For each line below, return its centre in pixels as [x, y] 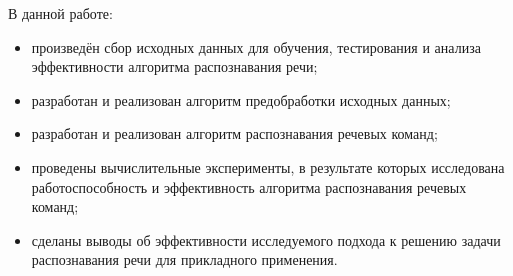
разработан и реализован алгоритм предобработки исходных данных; [241, 99]
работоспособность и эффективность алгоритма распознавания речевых [249, 186]
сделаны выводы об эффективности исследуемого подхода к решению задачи [266, 239]
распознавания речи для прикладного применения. [184, 259]
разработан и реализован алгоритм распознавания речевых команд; [234, 133]
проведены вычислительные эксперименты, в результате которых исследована [268, 166]
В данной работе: [60, 13]
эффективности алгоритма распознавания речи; [174, 66]
